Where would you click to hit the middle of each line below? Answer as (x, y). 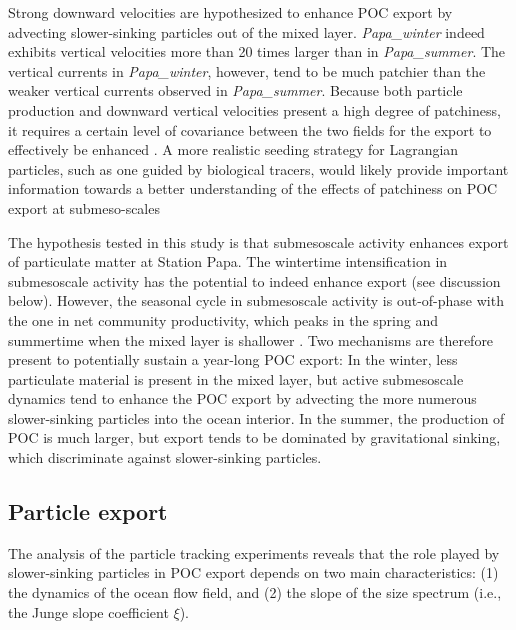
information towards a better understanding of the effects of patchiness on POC (253, 188)
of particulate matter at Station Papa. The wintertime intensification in (228, 261)
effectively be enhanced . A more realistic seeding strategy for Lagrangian (233, 149)
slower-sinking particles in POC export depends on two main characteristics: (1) (253, 572)
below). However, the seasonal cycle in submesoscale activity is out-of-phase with (256, 300)
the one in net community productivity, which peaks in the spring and (223, 319)
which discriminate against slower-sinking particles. (165, 457)
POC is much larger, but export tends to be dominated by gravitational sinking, (254, 437)
